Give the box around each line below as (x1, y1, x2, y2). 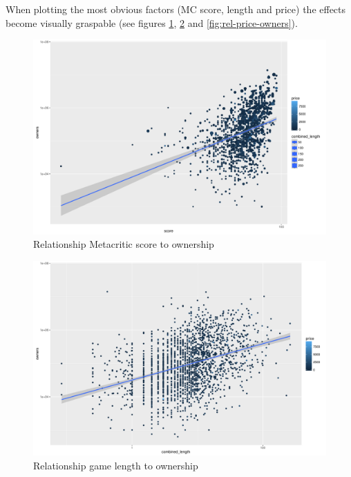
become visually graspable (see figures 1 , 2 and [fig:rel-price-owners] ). (6, 15, 298, 30)
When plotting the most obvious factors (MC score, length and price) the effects (6, 2, 346, 16)
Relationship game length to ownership (33, 458, 198, 472)
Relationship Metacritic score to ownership (33, 237, 214, 251)
